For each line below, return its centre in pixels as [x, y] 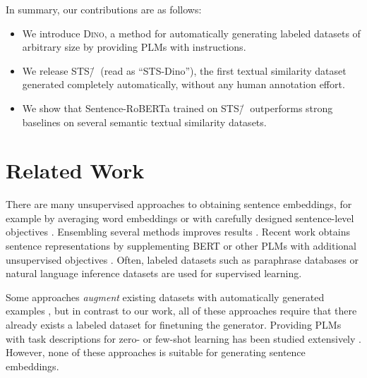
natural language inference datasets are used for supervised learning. [154, 273]
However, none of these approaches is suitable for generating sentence [156, 352]
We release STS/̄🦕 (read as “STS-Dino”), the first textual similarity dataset [184, 70]
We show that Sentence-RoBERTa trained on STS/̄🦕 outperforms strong [178, 108]
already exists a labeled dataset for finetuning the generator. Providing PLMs [174, 325]
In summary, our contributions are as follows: [104, 9]
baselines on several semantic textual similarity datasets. [144, 122]
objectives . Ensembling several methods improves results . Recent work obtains [178, 232]
